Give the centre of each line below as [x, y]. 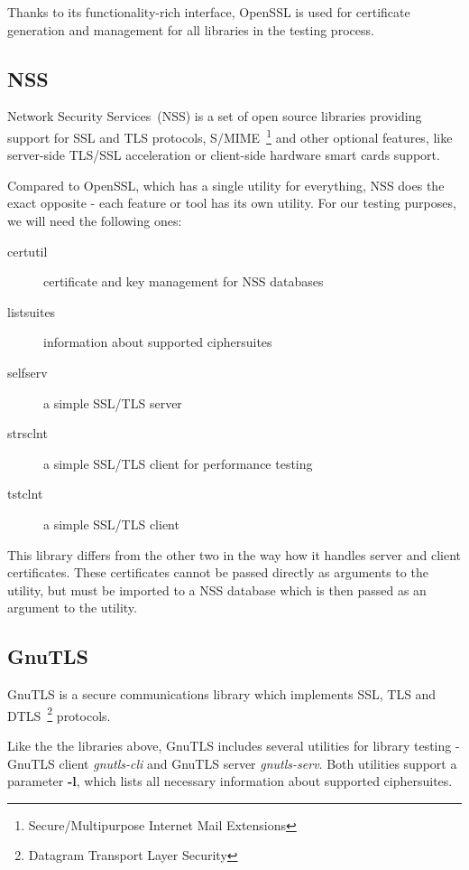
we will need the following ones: [95, 221]
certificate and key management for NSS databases [184, 281]
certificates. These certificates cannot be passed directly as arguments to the [218, 572]
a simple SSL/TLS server [113, 402]
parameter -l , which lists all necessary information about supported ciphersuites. [230, 781]
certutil [28, 251]
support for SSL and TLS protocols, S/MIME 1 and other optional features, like [230, 136]
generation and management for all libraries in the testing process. [191, 29]
